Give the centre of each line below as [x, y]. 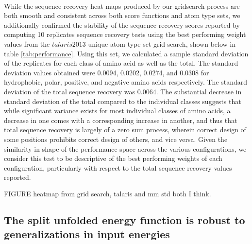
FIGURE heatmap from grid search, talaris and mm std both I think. [108, 193]
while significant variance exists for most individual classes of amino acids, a [117, 111]
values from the [27, 44]
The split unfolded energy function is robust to [125, 219]
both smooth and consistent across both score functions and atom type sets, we [122, 15]
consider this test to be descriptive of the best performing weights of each [113, 158]
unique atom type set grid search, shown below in [162, 44]
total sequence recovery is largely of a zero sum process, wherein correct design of [125, 130]
